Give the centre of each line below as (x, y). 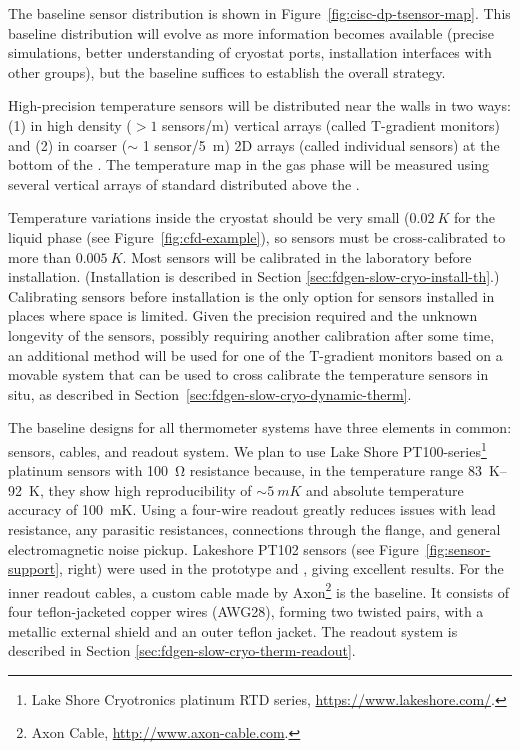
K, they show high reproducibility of (140, 489)
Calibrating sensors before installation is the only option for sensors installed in (251, 295)
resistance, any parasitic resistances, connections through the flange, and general (254, 528)
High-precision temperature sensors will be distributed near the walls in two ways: (259, 105)
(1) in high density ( (70, 124)
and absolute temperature (385, 489)
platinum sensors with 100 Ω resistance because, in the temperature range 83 (245, 470)
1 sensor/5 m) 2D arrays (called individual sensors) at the (321, 144)
